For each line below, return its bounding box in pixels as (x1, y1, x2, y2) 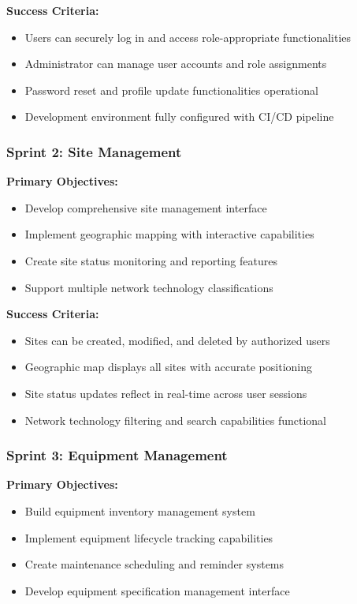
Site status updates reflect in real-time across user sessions (24, 385, 307, 401)
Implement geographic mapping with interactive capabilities (24, 226, 314, 242)
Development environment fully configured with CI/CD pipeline (24, 108, 334, 125)
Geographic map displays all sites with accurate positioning (24, 358, 312, 375)
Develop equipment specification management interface (24, 582, 290, 598)
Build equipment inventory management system (24, 502, 255, 519)
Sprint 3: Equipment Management (6, 445, 228, 465)
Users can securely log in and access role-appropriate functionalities (24, 28, 351, 45)
